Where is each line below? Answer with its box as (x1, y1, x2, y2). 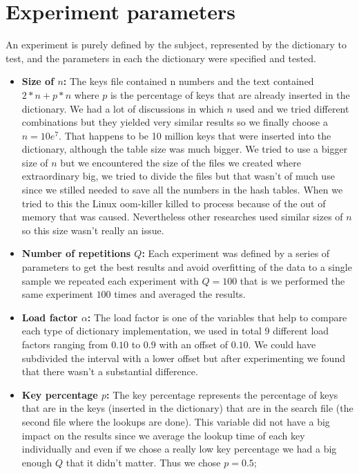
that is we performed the (240, 273, 345, 287)
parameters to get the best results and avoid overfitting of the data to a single (21, 260, 352, 274)
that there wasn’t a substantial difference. (21, 364, 198, 379)
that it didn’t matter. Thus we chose (66, 455, 221, 469)
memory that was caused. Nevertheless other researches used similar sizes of (21, 209, 343, 224)
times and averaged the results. (114, 287, 246, 301)
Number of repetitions (21, 246, 130, 260)
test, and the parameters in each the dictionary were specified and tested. (6, 50, 316, 65)
